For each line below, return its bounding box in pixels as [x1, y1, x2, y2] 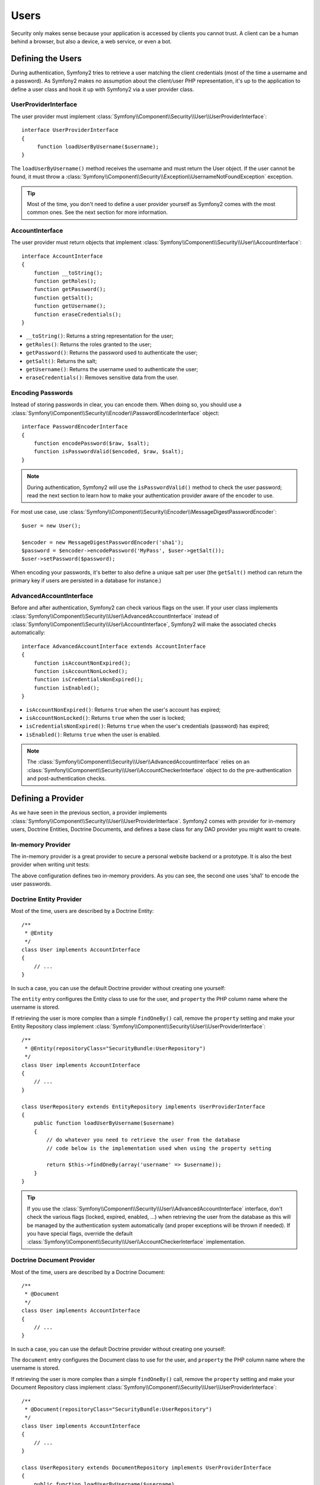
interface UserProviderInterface [21, 127, 119, 134]
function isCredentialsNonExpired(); [33, 676, 143, 683]
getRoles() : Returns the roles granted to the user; [25, 340, 152, 347]
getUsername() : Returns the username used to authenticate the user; [25, 365, 199, 372]
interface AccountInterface [21, 252, 103, 260]
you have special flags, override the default [27, 1230, 133, 1237]
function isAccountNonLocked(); [33, 668, 128, 674]
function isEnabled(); [33, 684, 100, 691]
